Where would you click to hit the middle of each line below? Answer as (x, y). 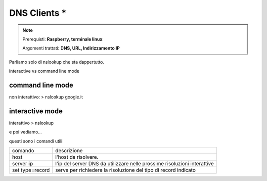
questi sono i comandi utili (36, 141)
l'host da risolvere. (77, 157)
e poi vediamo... (25, 132)
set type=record (31, 170)
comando (23, 151)
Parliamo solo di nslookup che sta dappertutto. (57, 62)
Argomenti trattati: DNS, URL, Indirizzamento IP (71, 48)
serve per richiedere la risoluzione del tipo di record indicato (125, 170)
